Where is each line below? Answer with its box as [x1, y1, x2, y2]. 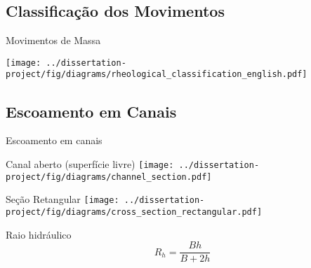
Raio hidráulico [6, 227, 72, 241]
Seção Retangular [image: [6, 192, 119, 206]
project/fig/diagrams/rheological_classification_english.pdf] [6, 69, 307, 80]
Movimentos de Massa [6, 33, 101, 48]
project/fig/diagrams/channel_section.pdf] [6, 171, 212, 182]
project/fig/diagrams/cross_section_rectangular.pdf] [6, 206, 263, 217]
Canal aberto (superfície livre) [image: [6, 156, 174, 171]
